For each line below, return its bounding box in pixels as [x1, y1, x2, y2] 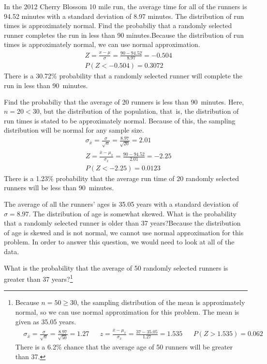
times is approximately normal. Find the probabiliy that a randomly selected [4, 20, 232, 30]
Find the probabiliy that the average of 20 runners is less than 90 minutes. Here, [4, 96, 244, 106]
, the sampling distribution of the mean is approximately [77, 297, 245, 307]
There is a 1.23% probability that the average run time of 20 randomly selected [4, 173, 239, 183]
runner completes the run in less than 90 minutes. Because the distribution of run [4, 30, 244, 40]
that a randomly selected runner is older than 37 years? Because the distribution [4, 218, 241, 228]
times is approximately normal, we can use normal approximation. [4, 39, 200, 49]
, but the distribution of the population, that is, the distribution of [39, 106, 239, 116]
